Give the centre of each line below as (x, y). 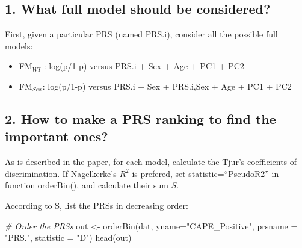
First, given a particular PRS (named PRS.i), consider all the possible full (141, 34)
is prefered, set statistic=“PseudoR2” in (205, 173)
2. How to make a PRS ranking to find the (140, 118)
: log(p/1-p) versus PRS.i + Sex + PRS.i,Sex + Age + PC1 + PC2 (167, 86)
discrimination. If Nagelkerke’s (61, 173)
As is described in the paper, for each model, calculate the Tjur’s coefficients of (151, 162)
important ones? (57, 136)
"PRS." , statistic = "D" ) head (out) (68, 237)
